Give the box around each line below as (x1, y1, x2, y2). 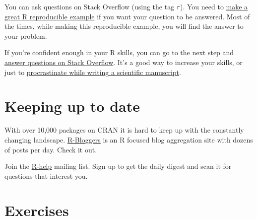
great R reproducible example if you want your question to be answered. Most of (4, 11, 250, 21)
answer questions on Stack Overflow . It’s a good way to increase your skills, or (4, 57, 243, 68)
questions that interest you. (4, 170, 88, 181)
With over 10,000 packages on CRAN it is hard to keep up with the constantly (4, 125, 244, 135)
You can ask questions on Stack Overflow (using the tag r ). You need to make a (4, 1, 248, 11)
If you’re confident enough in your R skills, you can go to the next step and (4, 47, 234, 58)
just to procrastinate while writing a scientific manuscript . (4, 67, 181, 77)
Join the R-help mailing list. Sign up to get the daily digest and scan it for (4, 161, 232, 171)
